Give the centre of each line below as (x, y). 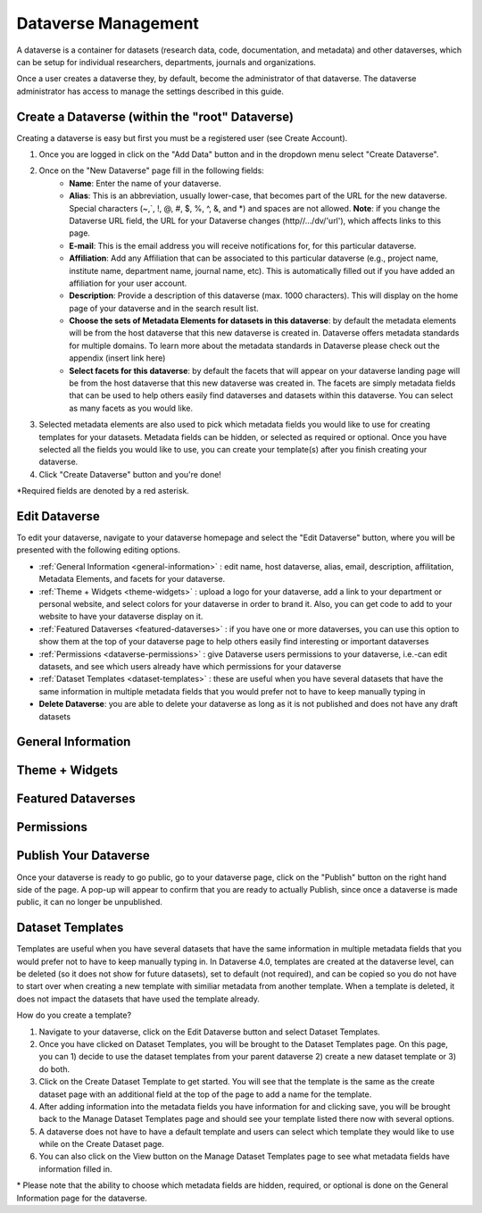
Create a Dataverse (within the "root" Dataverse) (155, 116)
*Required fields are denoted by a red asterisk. (103, 491)
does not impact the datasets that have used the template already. (138, 999)
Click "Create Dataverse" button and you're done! (130, 474)
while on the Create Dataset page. (102, 1144)
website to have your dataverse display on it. (121, 617)
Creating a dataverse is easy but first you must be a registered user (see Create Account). (182, 137)
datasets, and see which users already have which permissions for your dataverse (190, 666)
